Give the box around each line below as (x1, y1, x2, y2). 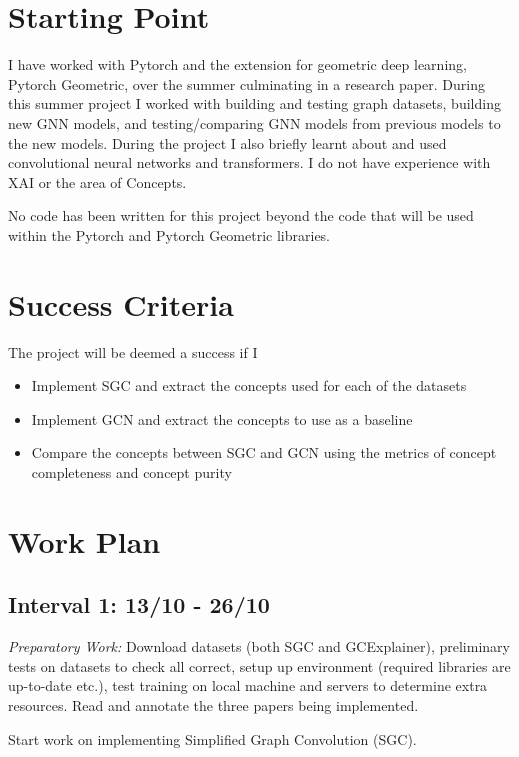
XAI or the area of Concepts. (8, 171, 187, 192)
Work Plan (8, 520, 161, 561)
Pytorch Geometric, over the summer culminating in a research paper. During (8, 73, 485, 94)
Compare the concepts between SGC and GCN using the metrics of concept (31, 442, 497, 463)
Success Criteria (8, 283, 234, 324)
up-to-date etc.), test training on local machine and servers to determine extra (8, 675, 488, 696)
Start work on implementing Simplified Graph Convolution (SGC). (8, 728, 417, 749)
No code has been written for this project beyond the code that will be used (8, 205, 474, 226)
